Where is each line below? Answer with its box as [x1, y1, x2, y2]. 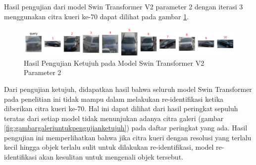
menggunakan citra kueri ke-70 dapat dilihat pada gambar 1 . [4, 11, 189, 21]
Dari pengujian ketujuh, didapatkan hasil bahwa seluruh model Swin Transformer [4, 83, 252, 94]
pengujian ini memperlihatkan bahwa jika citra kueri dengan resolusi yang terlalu [4, 132, 252, 142]
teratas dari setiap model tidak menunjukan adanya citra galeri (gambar [4, 113, 224, 123]
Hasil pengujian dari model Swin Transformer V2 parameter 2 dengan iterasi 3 [4, 1, 243, 11]
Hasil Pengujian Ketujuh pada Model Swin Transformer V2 [24, 57, 205, 68]
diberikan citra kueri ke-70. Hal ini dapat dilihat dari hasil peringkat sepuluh [4, 103, 238, 114]
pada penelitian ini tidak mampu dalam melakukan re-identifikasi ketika [4, 93, 224, 104]
